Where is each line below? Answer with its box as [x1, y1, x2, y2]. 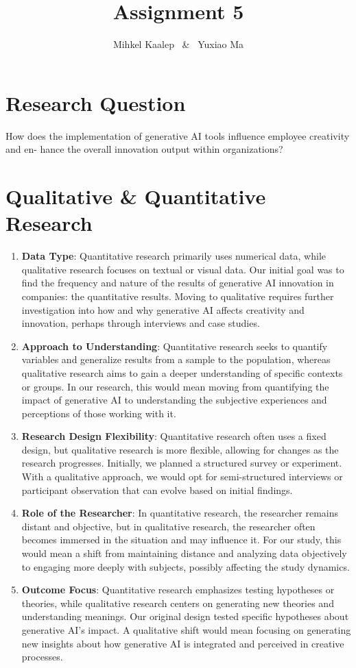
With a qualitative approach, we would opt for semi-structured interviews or [21, 469, 343, 484]
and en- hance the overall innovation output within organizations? [5, 142, 283, 156]
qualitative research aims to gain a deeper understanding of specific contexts [21, 365, 343, 380]
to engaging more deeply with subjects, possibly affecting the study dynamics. [21, 559, 350, 573]
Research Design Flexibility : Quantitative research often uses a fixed [21, 429, 327, 443]
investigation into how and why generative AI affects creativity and [21, 302, 305, 317]
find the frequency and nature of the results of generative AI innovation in [21, 275, 334, 290]
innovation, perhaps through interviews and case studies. [21, 316, 260, 330]
